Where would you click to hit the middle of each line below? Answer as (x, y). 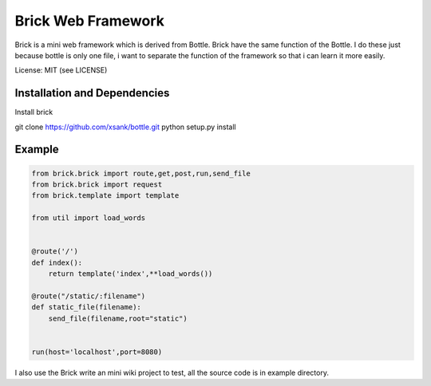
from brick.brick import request (97, 185)
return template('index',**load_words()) (130, 274)
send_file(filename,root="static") (118, 318)
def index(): (57, 262)
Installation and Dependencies (92, 93)
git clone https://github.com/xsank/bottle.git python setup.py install (125, 127)
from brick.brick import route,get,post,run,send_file (141, 173)
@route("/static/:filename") (89, 296)
